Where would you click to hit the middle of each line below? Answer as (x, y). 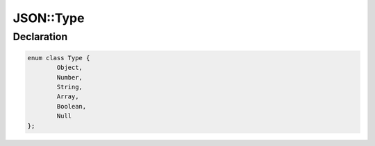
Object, (70, 68)
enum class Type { (59, 58)
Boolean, (72, 106)
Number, (70, 77)
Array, (68, 97)
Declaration (40, 37)
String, (70, 87)
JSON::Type (49, 18)
